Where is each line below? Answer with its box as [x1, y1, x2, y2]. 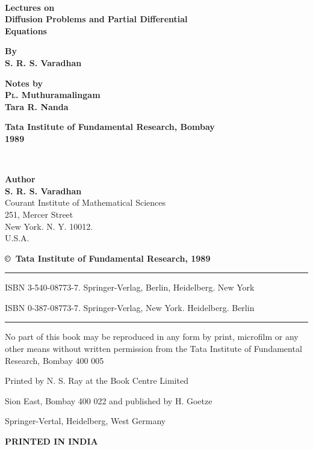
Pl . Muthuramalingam [5, 88, 101, 101]
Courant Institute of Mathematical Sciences [5, 196, 166, 209]
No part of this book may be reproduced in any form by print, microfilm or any [5, 330, 299, 343]
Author [5, 173, 36, 185]
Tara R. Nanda [5, 100, 69, 112]
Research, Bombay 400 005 [5, 354, 104, 366]
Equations [5, 24, 47, 37]
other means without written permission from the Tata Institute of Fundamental [5, 342, 302, 355]
